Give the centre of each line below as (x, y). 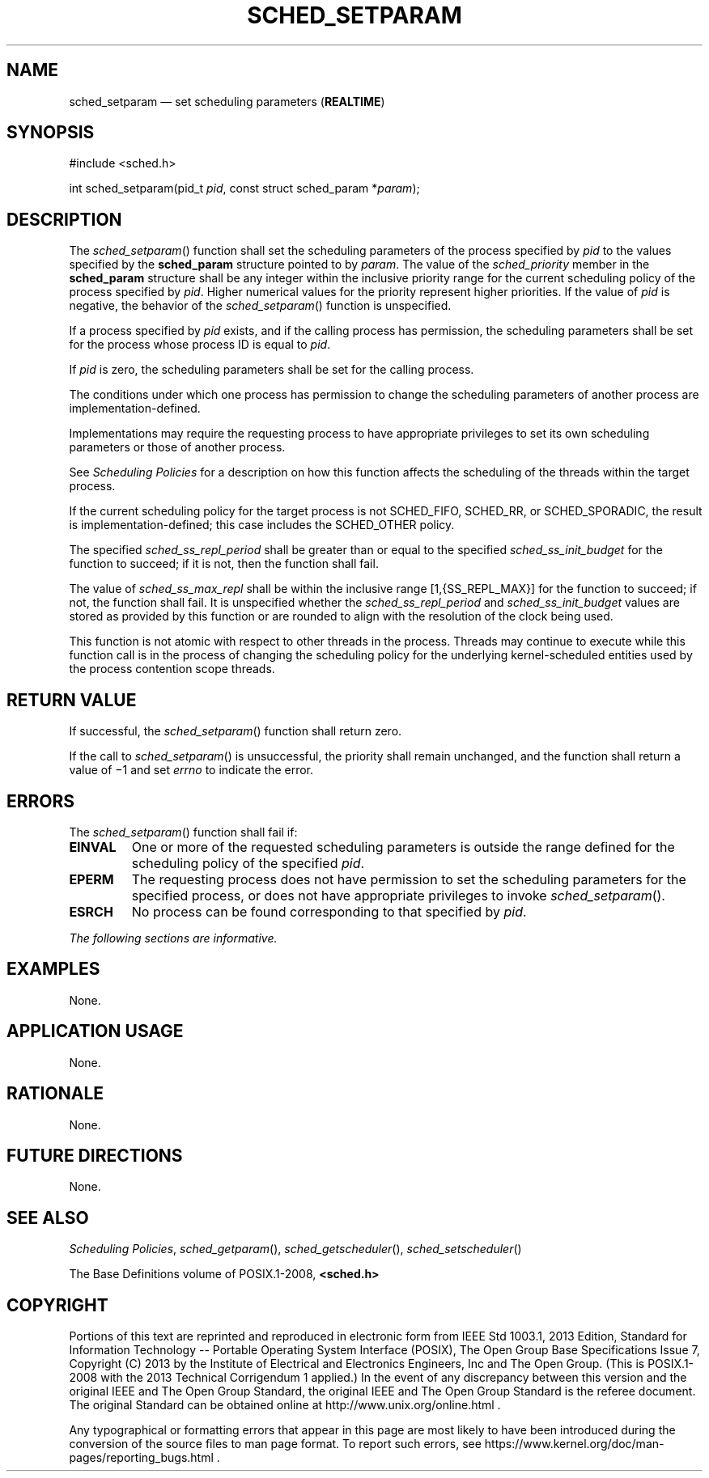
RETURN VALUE (72, 700)
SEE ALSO (48, 1218)
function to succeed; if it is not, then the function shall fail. (224, 564)
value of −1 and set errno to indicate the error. (191, 770)
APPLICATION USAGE (95, 1031)
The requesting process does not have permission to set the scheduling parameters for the (409, 879)
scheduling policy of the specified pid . (248, 863)
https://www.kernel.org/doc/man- (574, 1444)
